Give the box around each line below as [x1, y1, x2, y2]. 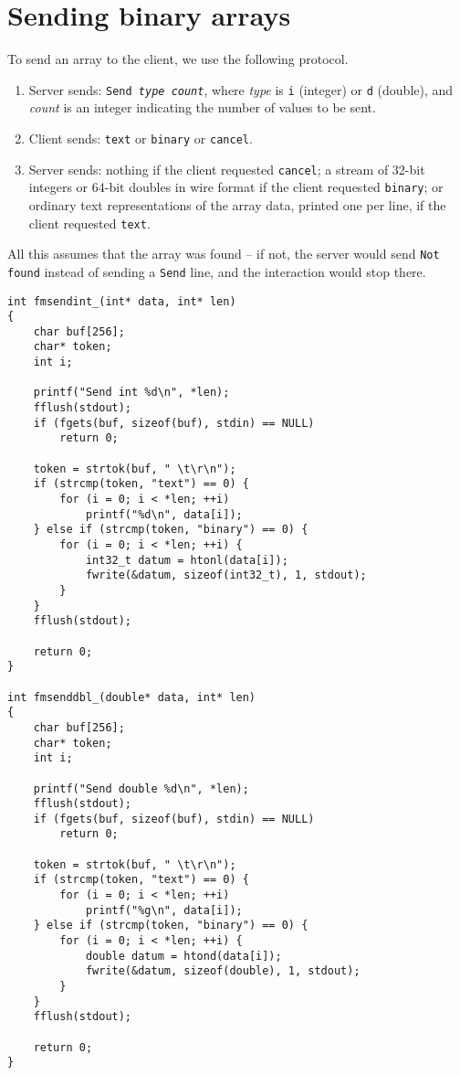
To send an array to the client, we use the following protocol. [7, 49, 349, 69]
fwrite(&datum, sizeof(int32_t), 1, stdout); [85, 569, 367, 582]
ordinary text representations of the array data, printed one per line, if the [28, 195, 446, 214]
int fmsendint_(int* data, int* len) [7, 294, 236, 308]
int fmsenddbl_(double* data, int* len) [7, 690, 256, 704]
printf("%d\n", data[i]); [85, 507, 243, 521]
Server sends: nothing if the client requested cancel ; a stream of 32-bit [28, 159, 425, 178]
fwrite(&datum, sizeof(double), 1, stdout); [85, 964, 361, 978]
